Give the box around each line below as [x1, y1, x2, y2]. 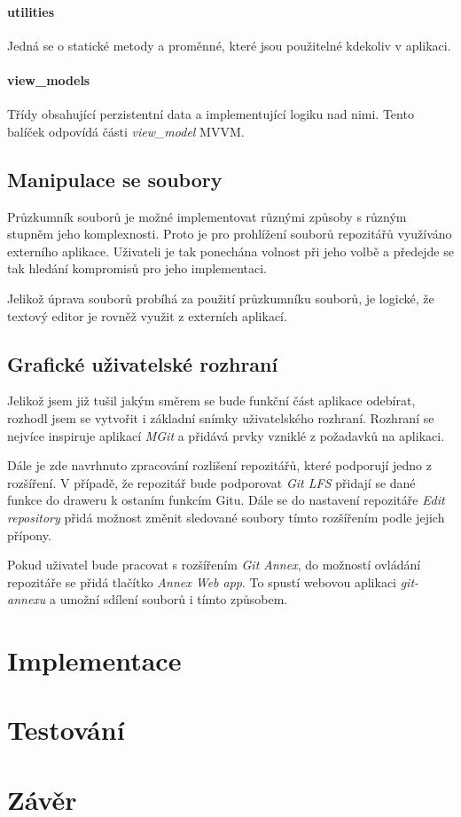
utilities [7, 2, 55, 20]
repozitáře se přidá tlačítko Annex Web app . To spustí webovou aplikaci [7, 572, 396, 591]
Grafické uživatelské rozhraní [7, 350, 278, 377]
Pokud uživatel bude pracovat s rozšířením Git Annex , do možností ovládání [7, 555, 421, 574]
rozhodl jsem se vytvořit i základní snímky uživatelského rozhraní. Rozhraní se [7, 408, 434, 427]
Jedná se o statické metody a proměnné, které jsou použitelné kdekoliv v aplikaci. [7, 35, 451, 54]
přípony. [7, 525, 51, 544]
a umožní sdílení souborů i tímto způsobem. [50, 590, 288, 609]
